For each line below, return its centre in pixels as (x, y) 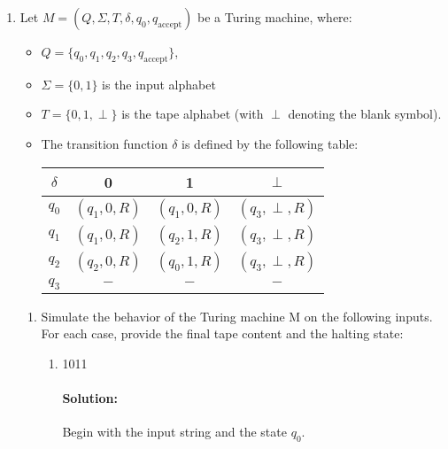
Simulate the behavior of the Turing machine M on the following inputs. (237, 316)
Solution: (90, 398)
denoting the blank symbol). (365, 114)
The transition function (104, 143)
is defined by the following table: (270, 143)
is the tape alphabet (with (193, 114)
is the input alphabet (159, 84)
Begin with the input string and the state (174, 432)
